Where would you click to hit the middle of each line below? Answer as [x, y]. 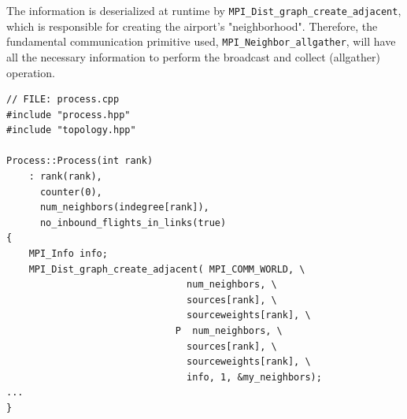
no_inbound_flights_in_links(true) [133, 222]
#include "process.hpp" [68, 115]
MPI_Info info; [68, 254]
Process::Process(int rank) [80, 161]
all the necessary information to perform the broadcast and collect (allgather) [193, 56]
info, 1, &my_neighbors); [254, 377]
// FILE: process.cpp [63, 100]
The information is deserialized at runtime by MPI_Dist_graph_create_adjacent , [204, 10]
